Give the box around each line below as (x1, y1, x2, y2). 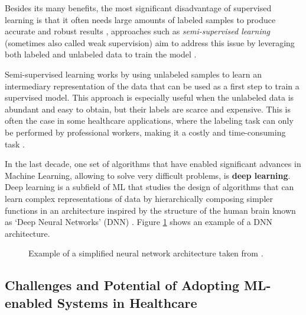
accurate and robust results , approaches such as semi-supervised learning (5, 25, 271, 37)
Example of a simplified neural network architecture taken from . (28, 247, 263, 259)
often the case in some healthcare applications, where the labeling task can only (5, 114, 294, 127)
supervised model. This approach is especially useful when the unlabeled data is (5, 91, 294, 104)
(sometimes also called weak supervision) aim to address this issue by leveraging (5, 36, 295, 49)
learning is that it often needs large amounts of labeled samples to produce (5, 13, 276, 25)
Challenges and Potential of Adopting (5, 276, 240, 294)
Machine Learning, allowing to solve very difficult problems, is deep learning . (5, 169, 291, 181)
